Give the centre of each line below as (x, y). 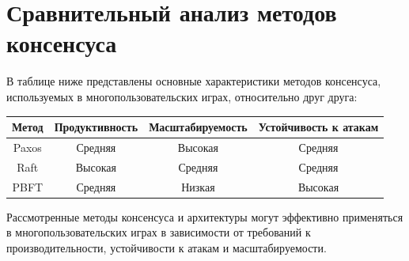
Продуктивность (96, 127)
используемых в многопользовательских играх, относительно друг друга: (182, 96)
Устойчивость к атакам (318, 127)
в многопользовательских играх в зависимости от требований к (159, 232)
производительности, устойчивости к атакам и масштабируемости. (167, 247)
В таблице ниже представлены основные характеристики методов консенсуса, (194, 81)
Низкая (198, 186)
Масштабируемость (198, 127)
